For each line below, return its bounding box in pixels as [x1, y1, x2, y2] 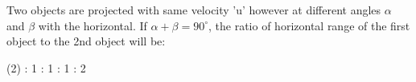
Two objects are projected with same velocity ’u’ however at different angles [6, 2, 381, 18]
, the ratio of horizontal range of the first [208, 17, 410, 33]
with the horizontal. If [38, 17, 147, 33]
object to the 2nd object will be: [6, 33, 166, 49]
